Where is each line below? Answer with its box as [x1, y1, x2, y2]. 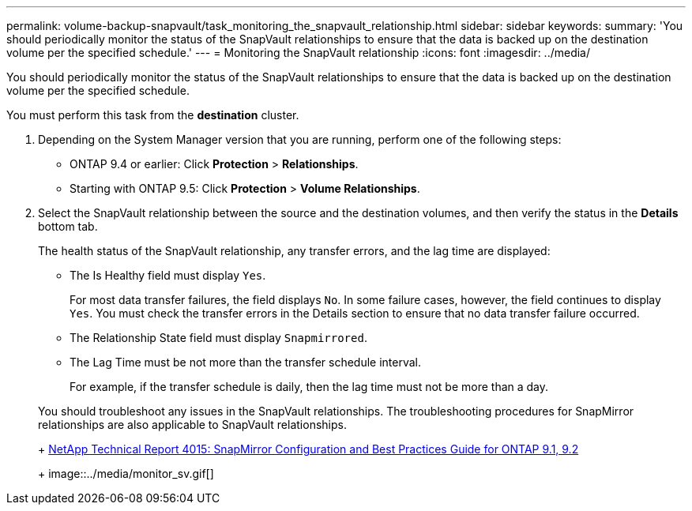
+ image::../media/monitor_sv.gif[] [38, 467, 214, 480]
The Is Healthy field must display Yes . [70, 269, 266, 282]
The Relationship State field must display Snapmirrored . [70, 331, 367, 344]
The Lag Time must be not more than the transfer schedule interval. [70, 355, 422, 369]
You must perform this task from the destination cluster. [6, 108, 299, 122]
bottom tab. [38, 220, 98, 233]
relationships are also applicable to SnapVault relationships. [38, 418, 347, 431]
